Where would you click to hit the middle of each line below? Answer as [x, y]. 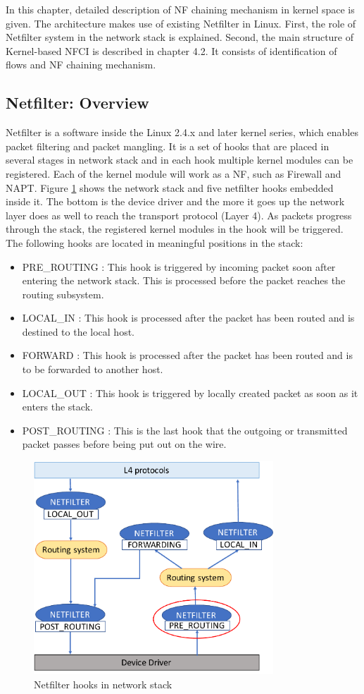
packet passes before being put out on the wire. [124, 444]
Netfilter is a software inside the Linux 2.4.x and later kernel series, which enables [182, 132]
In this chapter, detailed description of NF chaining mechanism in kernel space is [180, 9]
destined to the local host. [79, 331]
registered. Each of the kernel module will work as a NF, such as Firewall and [174, 173]
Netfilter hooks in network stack [103, 684]
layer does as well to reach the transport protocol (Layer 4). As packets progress [179, 215]
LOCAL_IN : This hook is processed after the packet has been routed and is [188, 318]
